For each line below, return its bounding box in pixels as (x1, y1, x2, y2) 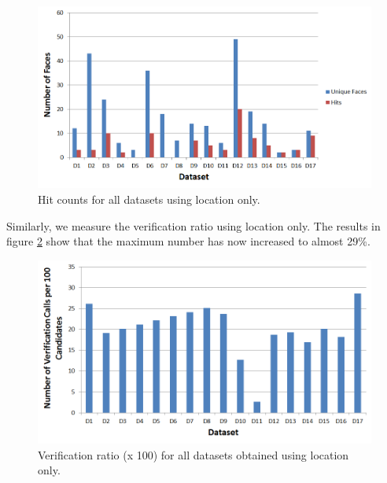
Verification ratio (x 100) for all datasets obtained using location (38, 446, 349, 463)
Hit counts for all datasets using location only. (38, 190, 260, 207)
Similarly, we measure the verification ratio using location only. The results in (6, 217, 381, 234)
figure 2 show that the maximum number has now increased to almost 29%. (6, 233, 370, 249)
